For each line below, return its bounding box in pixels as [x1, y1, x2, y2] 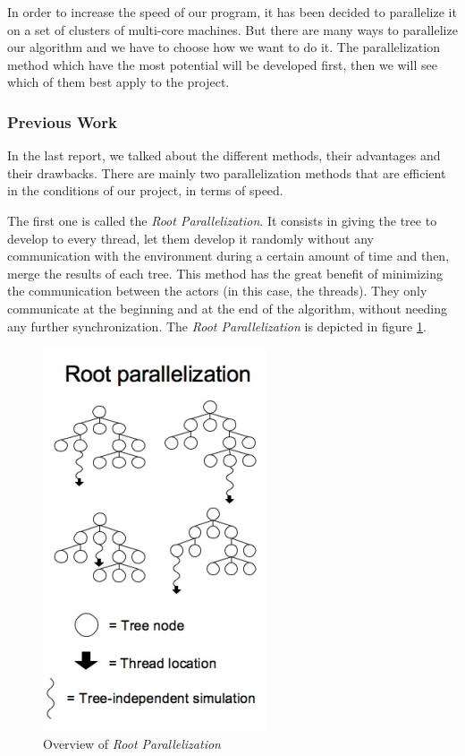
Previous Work [7, 110, 117, 133]
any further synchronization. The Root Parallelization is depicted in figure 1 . [7, 316, 427, 335]
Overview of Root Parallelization [43, 734, 221, 752]
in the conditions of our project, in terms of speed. [7, 181, 283, 200]
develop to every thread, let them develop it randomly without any [7, 228, 375, 247]
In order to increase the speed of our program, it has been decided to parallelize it [7, 3, 457, 21]
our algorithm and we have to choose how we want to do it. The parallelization [7, 38, 440, 56]
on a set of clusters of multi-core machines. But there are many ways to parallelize [7, 20, 458, 39]
